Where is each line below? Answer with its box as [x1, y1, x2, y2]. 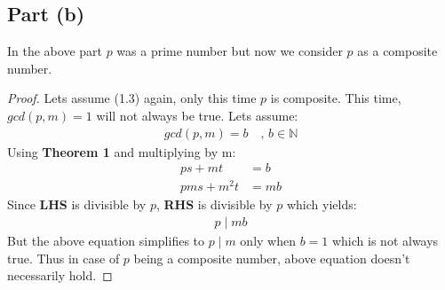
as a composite [357, 42, 438, 60]
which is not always [331, 231, 439, 249]
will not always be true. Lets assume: [96, 106, 298, 124]
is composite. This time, [270, 89, 401, 107]
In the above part [7, 42, 102, 60]
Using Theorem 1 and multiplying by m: [7, 142, 236, 161]
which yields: [286, 195, 357, 214]
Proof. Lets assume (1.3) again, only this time [7, 89, 257, 107]
